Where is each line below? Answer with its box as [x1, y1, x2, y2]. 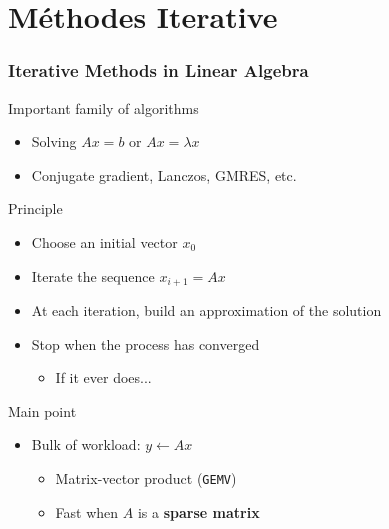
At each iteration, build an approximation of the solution [31, 300, 382, 321]
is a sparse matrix [137, 501, 260, 522]
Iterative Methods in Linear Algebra [8, 58, 309, 83]
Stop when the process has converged [31, 333, 260, 354]
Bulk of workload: [31, 434, 141, 455]
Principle [8, 198, 63, 219]
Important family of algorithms [8, 97, 199, 118]
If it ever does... [55, 367, 152, 388]
